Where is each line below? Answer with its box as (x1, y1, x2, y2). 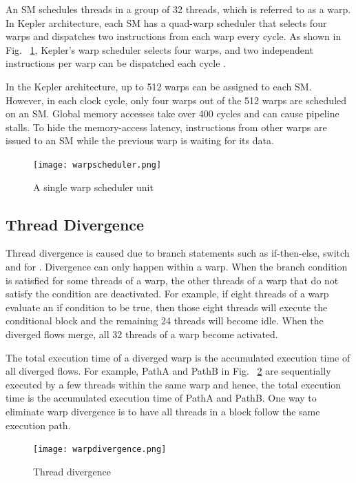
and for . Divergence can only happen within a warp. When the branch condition (6, 259, 348, 273)
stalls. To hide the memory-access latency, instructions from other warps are (6, 119, 327, 134)
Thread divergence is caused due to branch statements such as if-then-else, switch (6, 246, 350, 260)
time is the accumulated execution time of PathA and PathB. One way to (6, 391, 317, 405)
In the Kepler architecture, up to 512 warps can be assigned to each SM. (6, 79, 312, 93)
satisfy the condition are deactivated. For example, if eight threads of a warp (6, 286, 329, 301)
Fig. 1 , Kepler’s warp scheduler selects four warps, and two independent (6, 42, 313, 57)
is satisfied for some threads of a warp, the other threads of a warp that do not (6, 273, 339, 287)
